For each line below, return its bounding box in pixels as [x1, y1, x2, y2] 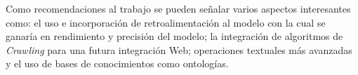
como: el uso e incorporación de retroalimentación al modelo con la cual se [6, 15, 326, 29]
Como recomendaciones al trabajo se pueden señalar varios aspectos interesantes [6, 1, 351, 15]
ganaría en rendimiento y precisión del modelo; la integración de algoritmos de [6, 29, 343, 43]
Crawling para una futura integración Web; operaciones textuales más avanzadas [6, 42, 352, 57]
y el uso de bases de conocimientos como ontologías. [6, 56, 229, 71]
